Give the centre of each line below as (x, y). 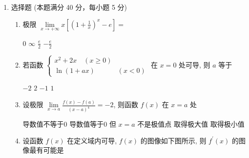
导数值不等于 (43, 124)
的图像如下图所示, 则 (173, 140)
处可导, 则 (195, 64)
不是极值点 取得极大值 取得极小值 (191, 124)
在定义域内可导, (92, 140)
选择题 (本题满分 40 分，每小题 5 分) (69, 7)
